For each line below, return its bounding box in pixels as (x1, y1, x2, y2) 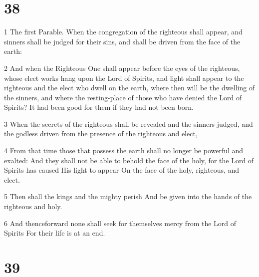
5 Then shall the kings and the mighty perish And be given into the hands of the (4, 191, 252, 202)
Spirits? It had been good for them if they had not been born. (4, 102, 194, 112)
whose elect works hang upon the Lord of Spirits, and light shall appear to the (4, 72, 244, 83)
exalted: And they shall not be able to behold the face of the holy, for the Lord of (4, 155, 254, 165)
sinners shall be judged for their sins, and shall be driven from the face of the (4, 36, 241, 46)
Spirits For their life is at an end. (4, 228, 105, 238)
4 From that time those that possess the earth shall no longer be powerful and (4, 145, 244, 156)
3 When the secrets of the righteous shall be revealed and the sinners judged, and (4, 118, 253, 129)
